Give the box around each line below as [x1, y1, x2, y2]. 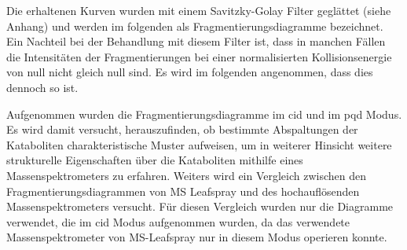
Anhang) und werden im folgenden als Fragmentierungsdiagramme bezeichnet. [6, 17, 383, 34]
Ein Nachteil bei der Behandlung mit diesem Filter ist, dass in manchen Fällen [6, 33, 386, 50]
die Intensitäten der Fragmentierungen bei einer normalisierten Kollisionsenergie [6, 48, 392, 64]
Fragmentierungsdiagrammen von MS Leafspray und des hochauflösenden [6, 182, 360, 199]
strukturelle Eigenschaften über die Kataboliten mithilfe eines [6, 152, 303, 168]
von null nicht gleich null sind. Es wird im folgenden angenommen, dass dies [6, 64, 373, 80]
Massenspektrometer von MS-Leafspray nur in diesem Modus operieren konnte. [6, 229, 387, 245]
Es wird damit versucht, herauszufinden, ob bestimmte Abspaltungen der [6, 121, 358, 138]
